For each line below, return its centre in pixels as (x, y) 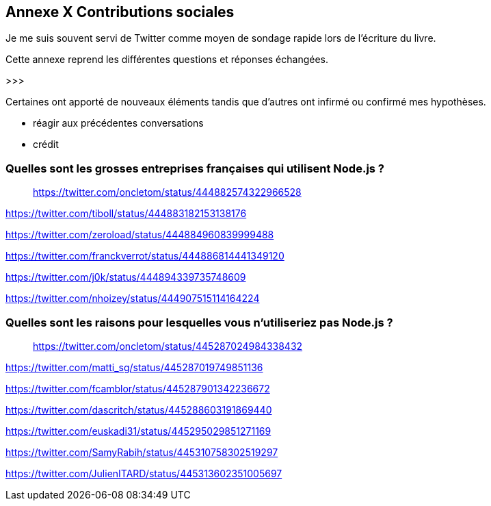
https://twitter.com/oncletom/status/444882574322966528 (167, 192)
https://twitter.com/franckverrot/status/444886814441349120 (145, 256)
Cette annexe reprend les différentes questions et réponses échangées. (167, 60)
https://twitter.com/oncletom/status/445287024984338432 (168, 346)
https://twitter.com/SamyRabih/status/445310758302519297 (142, 452)
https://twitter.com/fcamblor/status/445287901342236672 (138, 388)
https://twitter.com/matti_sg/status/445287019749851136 (134, 367)
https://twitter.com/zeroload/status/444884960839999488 (140, 235)
